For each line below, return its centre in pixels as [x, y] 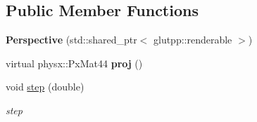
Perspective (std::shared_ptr [71, 40]
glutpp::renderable [193, 40]
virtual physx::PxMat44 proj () [74, 63]
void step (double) [45, 87]
